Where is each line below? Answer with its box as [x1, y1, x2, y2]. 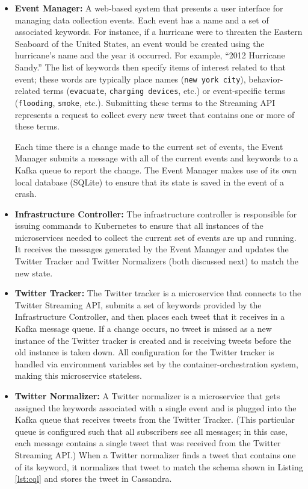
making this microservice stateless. [14, 369, 143, 382]
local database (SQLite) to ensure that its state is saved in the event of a [14, 175, 284, 188]
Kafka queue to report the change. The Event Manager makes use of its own [14, 163, 297, 176]
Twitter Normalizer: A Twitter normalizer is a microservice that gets [14, 390, 280, 402]
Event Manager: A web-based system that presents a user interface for [14, 2, 283, 14]
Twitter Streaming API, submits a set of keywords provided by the [14, 298, 262, 311]
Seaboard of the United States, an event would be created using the [14, 37, 265, 49]
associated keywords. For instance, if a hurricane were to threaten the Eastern [14, 25, 303, 38]
